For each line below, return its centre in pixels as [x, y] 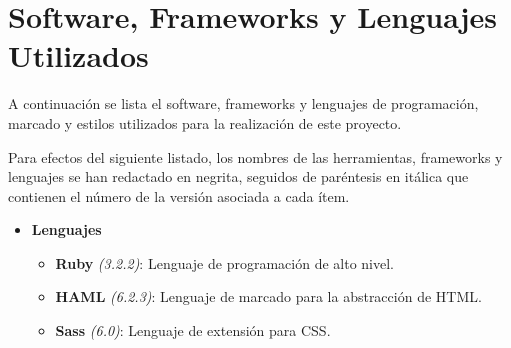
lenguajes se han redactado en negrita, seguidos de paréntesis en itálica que [238, 176]
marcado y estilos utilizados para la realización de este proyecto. [205, 122]
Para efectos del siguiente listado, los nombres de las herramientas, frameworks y [255, 156]
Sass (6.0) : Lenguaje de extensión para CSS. [193, 330]
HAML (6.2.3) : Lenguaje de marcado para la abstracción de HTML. [268, 296]
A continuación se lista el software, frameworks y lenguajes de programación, [243, 103]
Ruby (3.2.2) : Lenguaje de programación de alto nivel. [224, 262]
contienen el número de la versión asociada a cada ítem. [179, 195]
